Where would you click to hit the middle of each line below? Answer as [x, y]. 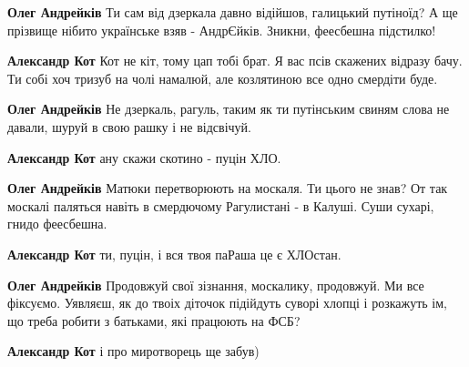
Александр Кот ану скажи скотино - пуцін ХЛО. [144, 157]
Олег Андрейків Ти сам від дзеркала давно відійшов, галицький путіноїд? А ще [233, 12]
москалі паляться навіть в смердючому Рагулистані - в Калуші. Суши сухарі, [221, 205]
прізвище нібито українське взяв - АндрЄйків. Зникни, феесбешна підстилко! [222, 30]
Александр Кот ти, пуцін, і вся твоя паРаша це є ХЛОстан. [174, 254]
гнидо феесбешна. [57, 224]
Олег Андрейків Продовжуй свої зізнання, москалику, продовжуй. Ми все [216, 285]
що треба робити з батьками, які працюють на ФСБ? [154, 320]
